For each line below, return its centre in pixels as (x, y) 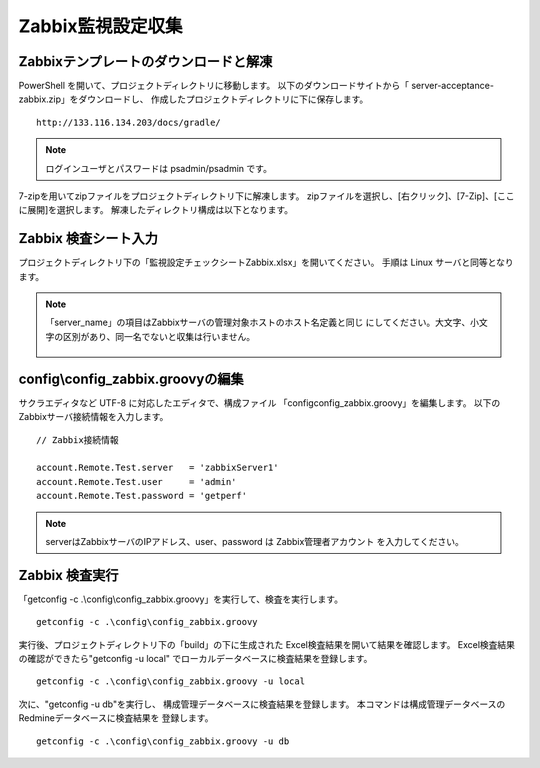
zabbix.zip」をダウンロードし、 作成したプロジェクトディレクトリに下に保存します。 (193, 99)
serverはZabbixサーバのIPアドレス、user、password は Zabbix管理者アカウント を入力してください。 (254, 541)
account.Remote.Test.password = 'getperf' (142, 496)
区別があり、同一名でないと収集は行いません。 (159, 336)
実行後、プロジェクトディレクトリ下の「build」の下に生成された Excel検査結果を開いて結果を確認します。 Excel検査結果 (266, 644)
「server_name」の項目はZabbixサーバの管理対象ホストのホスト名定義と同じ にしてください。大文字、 (258, 322)
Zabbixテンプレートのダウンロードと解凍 (145, 61)
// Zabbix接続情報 (77, 439)
